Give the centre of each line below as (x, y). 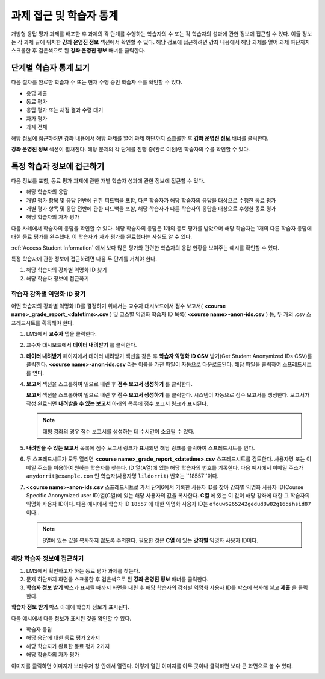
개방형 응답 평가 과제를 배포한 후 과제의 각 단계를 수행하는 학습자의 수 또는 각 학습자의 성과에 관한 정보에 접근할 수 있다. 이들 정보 (162, 34)
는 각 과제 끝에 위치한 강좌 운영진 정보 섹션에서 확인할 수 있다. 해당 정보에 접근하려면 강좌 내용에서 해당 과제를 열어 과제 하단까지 (160, 42)
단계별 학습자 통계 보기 (51, 68)
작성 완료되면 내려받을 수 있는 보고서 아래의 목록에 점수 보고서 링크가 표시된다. (117, 403)
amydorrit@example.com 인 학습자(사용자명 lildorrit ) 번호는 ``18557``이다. (122, 476)
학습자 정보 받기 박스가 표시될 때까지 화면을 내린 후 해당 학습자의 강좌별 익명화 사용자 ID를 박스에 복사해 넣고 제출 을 (162, 587)
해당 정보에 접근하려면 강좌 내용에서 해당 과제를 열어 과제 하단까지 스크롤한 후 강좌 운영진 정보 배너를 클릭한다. (140, 138)
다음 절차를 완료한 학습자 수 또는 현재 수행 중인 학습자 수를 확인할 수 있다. (97, 82)
